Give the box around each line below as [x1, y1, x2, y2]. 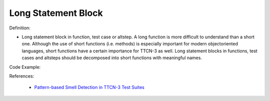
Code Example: [9, 64, 41, 70]
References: [9, 73, 34, 79]
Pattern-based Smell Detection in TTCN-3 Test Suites [34, 85, 144, 91]
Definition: [9, 25, 31, 31]
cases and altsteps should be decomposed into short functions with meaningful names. [21, 55, 202, 61]
